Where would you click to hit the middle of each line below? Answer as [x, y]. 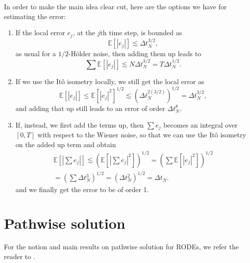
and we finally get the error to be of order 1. [82, 189]
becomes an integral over [200, 124]
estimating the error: [35, 16]
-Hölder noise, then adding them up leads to [135, 54]
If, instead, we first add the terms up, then [80, 124]
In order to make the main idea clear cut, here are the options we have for [115, 6]
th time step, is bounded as [141, 33]
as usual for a [36, 54]
